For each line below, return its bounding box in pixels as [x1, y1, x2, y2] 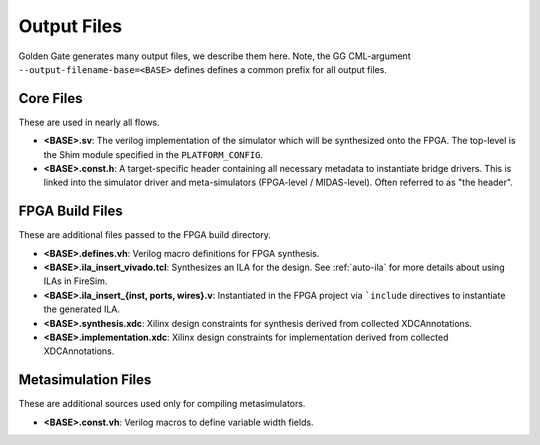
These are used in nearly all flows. [18, 116, 160, 128]
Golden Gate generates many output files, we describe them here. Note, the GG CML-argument [18, 50, 411, 62]
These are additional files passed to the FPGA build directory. [18, 229, 272, 241]
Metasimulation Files [18, 371, 152, 389]
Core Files [18, 90, 83, 107]
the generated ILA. [43, 303, 120, 315]
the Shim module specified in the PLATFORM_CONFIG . [43, 148, 264, 160]
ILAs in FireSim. [43, 275, 108, 287]
